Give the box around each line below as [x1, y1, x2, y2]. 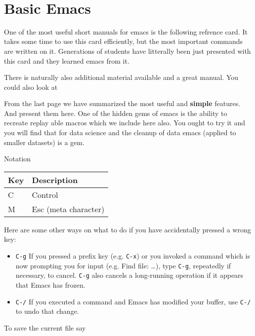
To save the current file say [4, 322, 86, 333]
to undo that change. [15, 306, 79, 316]
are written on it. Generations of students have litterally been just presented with [4, 45, 251, 56]
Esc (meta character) [32, 203, 105, 215]
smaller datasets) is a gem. [4, 137, 85, 147]
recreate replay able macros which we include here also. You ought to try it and [4, 117, 246, 128]
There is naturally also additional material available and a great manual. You [4, 72, 239, 82]
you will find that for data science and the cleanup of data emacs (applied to [4, 127, 236, 138]
